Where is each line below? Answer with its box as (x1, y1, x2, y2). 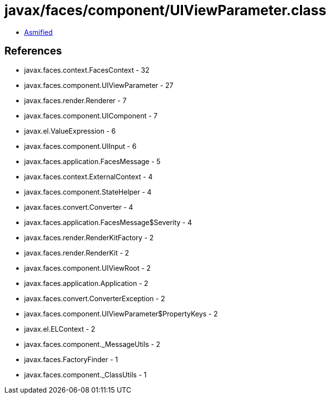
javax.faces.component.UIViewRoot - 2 (24, 263, 151, 272)
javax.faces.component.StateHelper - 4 (24, 187, 152, 196)
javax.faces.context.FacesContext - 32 (24, 65, 150, 74)
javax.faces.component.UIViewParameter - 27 (24, 81, 174, 89)
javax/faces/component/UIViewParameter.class (4, 2, 327, 19)
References (4, 45, 62, 57)
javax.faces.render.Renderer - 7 (24, 96, 127, 105)
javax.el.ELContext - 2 (24, 324, 95, 333)
